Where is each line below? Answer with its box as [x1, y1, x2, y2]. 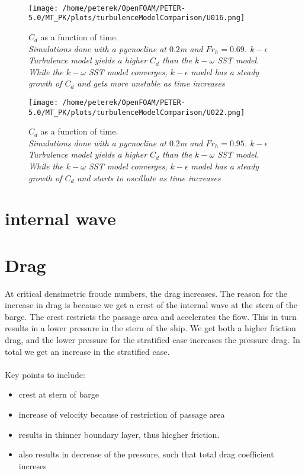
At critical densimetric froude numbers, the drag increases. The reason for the [5, 287, 288, 299]
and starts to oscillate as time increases [77, 171, 221, 184]
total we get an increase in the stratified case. [5, 345, 170, 357]
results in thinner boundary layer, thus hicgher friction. [18, 428, 220, 440]
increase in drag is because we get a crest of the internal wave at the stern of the [5, 299, 297, 311]
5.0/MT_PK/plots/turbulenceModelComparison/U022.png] [28, 108, 245, 117]
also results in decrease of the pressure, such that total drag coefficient [18, 448, 274, 460]
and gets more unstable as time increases [77, 77, 225, 89]
